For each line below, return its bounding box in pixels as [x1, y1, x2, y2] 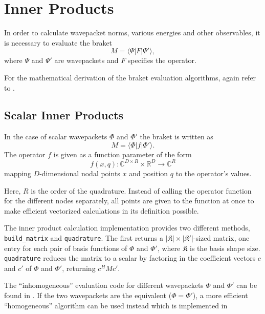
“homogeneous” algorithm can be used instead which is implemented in [4, 300, 228, 310]
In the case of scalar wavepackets [4, 131, 107, 142]
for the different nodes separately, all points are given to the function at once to [4, 195, 254, 206]
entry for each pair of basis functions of [4, 242, 127, 253]
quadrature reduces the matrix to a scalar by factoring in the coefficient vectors [4, 253, 256, 263]
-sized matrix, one [193, 232, 250, 243]
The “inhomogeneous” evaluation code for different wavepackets [4, 280, 204, 290]
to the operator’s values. [175, 168, 252, 178]
